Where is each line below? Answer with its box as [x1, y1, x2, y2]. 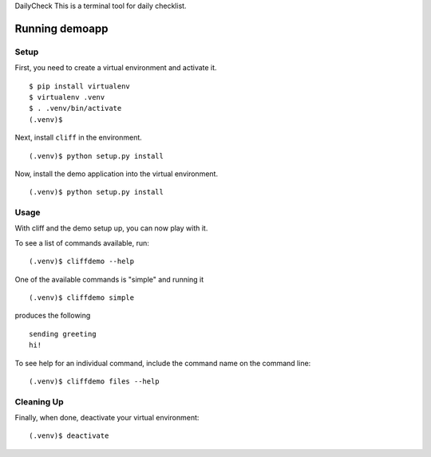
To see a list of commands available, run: [14, 238, 149, 247]
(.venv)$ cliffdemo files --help [29, 376, 160, 386]
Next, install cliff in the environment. [14, 132, 143, 143]
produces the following [14, 311, 91, 321]
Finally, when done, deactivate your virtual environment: [14, 413, 200, 423]
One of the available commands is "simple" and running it [14, 274, 204, 284]
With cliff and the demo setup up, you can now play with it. [14, 223, 208, 233]
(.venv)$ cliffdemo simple [29, 293, 135, 302]
